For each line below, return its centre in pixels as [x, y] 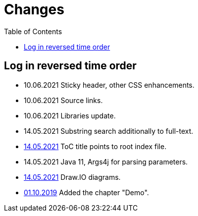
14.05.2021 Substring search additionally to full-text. [109, 131]
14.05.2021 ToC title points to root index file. [95, 146]
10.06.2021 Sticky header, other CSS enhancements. [109, 85]
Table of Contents [33, 31]
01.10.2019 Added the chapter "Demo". [86, 192]
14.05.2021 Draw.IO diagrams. [72, 177]
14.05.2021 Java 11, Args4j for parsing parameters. [106, 162]
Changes [34, 9]
